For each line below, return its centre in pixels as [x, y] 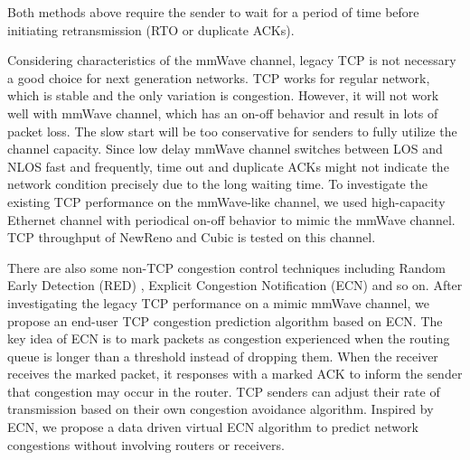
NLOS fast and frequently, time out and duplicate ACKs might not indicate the [228, 166]
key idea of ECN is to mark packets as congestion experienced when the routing [229, 338]
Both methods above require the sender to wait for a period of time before [213, 12]
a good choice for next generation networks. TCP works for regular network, [219, 77]
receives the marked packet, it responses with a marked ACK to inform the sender [235, 374]
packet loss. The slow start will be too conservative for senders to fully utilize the [232, 131]
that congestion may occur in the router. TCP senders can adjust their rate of [224, 391]
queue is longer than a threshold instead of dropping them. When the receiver [223, 356]
